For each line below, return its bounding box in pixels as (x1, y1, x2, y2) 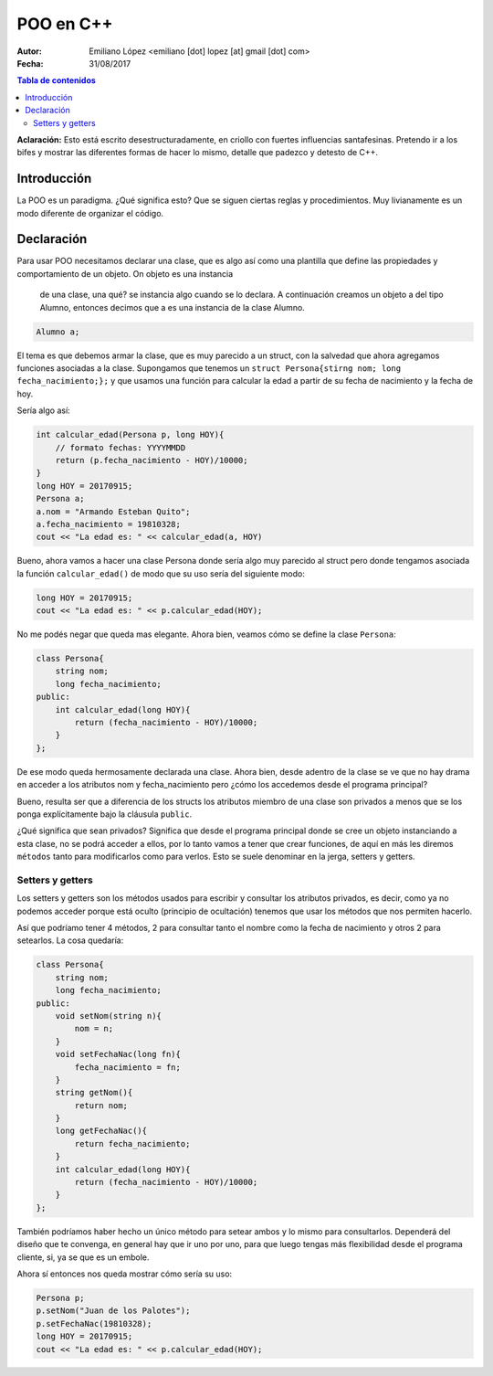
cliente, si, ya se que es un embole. (16, 1252, 150, 1263)
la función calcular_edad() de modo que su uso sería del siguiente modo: (16, 567, 305, 579)
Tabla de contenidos (16, 75, 96, 86)
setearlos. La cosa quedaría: (16, 935, 124, 946)
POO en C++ (16, 14, 113, 34)
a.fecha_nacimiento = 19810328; (36, 519, 182, 529)
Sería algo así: (16, 405, 70, 416)
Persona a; (36, 493, 85, 504)
